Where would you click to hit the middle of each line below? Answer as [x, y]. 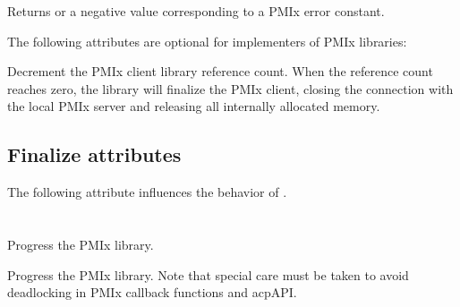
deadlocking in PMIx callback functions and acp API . [152, 292]
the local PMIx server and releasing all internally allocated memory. [194, 106]
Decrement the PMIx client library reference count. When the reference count [220, 71]
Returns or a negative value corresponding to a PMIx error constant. [196, 11]
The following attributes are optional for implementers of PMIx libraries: [207, 41]
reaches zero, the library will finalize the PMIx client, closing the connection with [230, 88]
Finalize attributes [94, 154]
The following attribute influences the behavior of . [147, 192]
